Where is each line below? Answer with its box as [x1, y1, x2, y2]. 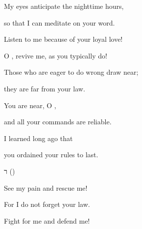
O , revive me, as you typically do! [4, 50, 107, 60]
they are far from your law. [4, 83, 85, 93]
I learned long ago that [4, 133, 73, 143]
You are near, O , [4, 100, 56, 110]
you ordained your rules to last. [4, 149, 98, 160]
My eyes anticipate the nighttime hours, [4, 1, 124, 11]
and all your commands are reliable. [4, 116, 112, 127]
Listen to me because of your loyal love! [4, 34, 123, 44]
